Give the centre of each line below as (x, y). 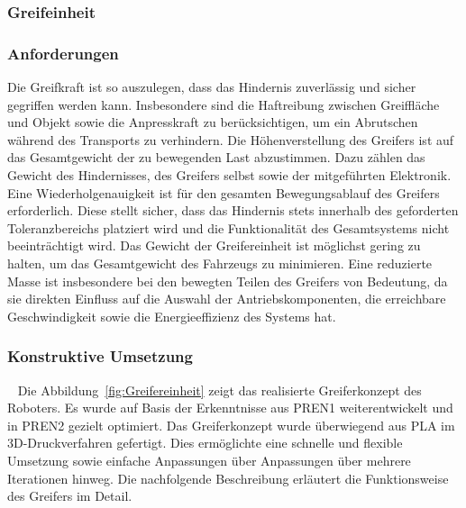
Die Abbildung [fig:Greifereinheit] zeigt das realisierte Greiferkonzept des (219, 390)
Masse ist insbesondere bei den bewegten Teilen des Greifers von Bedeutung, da (228, 281)
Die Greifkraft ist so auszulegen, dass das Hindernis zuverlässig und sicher (212, 87)
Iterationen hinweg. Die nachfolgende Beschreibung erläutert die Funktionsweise (228, 478)
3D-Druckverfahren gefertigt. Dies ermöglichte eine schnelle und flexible (205, 443)
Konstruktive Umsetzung (100, 356)
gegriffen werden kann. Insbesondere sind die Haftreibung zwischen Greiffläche (224, 104)
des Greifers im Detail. (70, 496)
